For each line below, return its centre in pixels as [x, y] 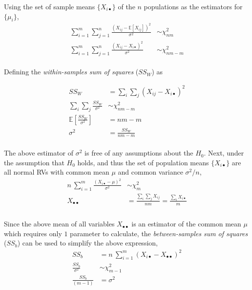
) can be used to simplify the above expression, [87, 243]
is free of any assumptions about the [139, 153]
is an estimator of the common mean [186, 224]
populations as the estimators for [193, 6]
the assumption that [34, 162]
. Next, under [224, 153]
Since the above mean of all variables [59, 224]
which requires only [33, 233]
